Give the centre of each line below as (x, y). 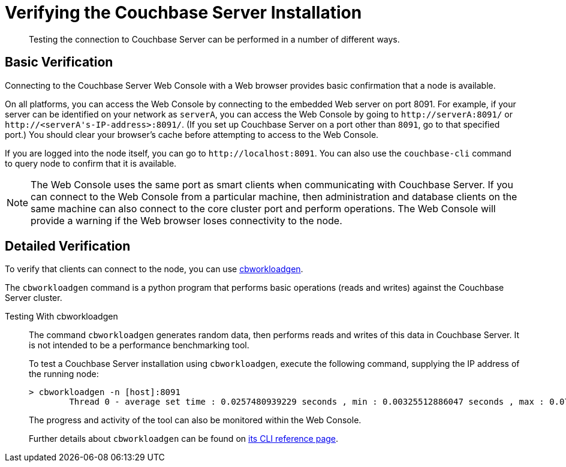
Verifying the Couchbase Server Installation (183, 13)
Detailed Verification (68, 246)
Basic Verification (59, 62)
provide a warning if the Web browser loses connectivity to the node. (186, 220)
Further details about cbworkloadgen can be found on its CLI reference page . (184, 439)
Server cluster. (34, 298)
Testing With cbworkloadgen (61, 317)
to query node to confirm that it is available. (91, 163)
